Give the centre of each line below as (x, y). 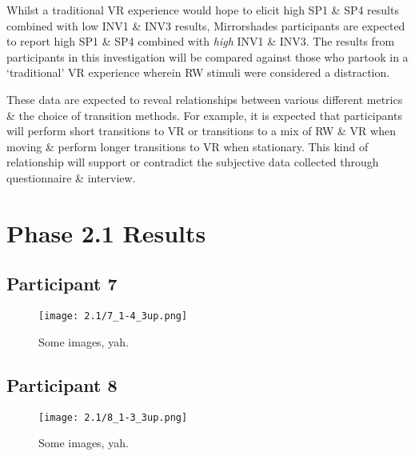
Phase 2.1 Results (106, 232)
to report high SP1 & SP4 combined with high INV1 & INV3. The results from (201, 41)
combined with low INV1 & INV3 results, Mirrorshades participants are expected (206, 25)
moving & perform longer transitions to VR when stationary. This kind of (188, 146)
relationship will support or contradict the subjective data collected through (193, 162)
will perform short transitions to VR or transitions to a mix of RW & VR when (201, 131)
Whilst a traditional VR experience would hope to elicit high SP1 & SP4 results (203, 10)
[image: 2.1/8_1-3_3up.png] (113, 417)
